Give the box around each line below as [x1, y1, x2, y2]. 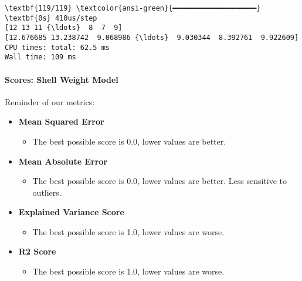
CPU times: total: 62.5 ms [5, 43, 110, 52]
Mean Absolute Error [18, 155, 108, 167]
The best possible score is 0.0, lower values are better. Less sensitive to [32, 175, 287, 187]
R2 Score [18, 245, 56, 257]
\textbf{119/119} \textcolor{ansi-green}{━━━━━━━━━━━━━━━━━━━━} [5, 4, 261, 12]
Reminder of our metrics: [5, 95, 95, 108]
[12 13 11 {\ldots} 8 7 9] [5, 24, 123, 32]
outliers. [32, 186, 62, 198]
